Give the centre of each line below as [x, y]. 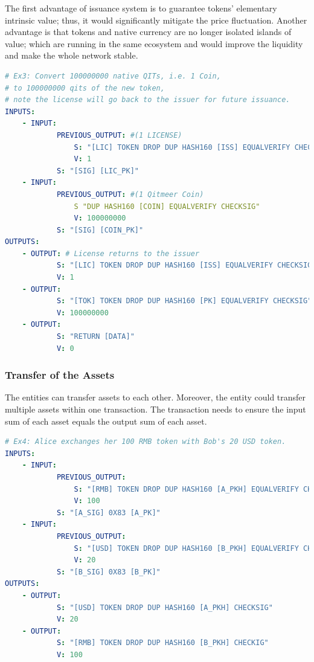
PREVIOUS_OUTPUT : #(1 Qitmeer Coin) [130, 194]
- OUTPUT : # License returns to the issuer [111, 253]
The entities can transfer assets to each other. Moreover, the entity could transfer [155, 397]
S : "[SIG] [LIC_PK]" [98, 171]
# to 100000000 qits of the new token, [85, 88]
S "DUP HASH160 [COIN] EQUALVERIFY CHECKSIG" [167, 206]
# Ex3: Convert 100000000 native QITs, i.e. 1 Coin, [113, 76]
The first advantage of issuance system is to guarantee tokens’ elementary [141, 8]
